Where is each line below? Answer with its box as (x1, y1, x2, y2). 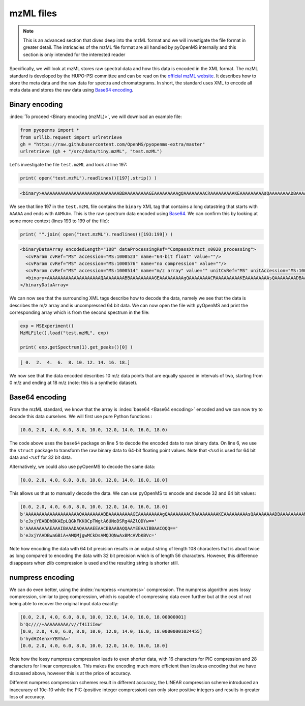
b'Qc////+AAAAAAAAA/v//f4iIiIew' (20, 621, 104, 627)
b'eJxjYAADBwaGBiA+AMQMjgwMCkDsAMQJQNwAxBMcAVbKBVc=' (20, 533, 157, 538)
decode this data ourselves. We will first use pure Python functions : (9, 414, 152, 420)
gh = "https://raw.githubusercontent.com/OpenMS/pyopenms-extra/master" (20, 141, 205, 147)
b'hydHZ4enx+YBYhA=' (20, 636, 71, 641)
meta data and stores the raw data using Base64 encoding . (9, 87, 134, 93)
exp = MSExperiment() (20, 323, 74, 329)
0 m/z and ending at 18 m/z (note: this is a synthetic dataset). (9, 379, 138, 386)
